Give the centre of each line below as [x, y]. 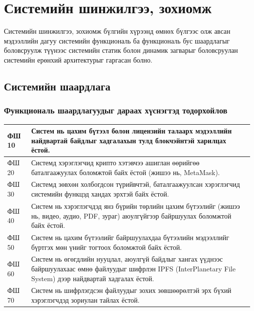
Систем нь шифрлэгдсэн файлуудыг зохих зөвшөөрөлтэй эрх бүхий [131, 290]
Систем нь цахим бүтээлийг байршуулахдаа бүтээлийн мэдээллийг [130, 237]
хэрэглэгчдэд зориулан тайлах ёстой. [85, 300]
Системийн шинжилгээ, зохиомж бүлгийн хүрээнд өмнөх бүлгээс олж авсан [117, 31]
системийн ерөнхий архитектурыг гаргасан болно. [78, 59]
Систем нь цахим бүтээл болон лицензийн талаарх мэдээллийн [131, 131]
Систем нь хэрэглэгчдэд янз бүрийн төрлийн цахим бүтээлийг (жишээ [136, 206]
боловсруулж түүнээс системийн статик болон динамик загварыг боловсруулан [121, 50]
